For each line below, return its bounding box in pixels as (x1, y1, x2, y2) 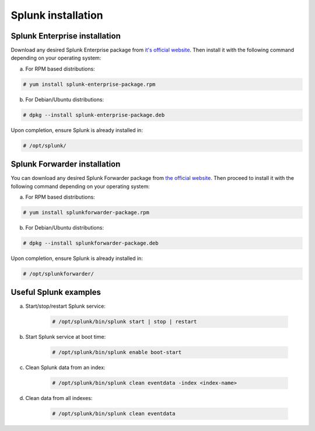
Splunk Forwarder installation (10, 159, 121, 169)
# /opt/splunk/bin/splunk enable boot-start (52, 349, 182, 356)
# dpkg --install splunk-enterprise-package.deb (23, 112, 165, 118)
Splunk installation (10, 9, 103, 22)
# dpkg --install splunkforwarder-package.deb (23, 240, 159, 246)
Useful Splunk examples (10, 287, 101, 297)
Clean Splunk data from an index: (25, 364, 106, 371)
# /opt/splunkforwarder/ (23, 270, 94, 277)
